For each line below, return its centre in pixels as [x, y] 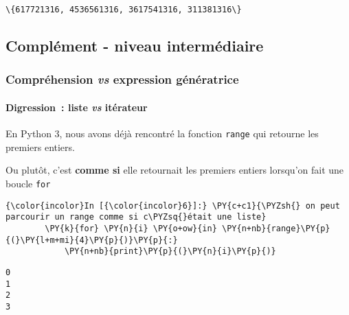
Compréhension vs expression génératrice [122, 79]
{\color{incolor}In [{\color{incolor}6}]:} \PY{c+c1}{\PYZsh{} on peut [173, 206]
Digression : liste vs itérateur [77, 107]
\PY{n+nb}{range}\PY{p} [276, 228]
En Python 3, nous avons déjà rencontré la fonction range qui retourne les [162, 133]
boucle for [28, 183]
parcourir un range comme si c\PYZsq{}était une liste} [136, 217]
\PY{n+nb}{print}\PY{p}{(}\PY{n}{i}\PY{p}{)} [170, 252]
